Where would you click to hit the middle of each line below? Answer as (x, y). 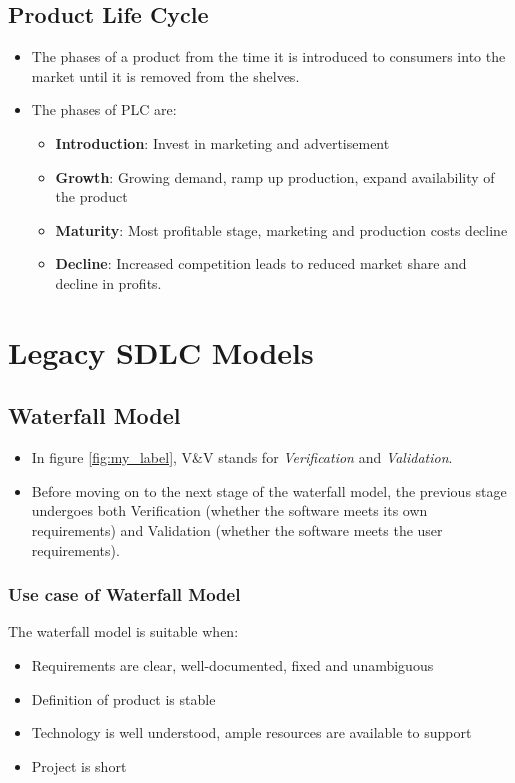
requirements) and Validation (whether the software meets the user (237, 529)
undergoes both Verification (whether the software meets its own (229, 510)
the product (91, 196)
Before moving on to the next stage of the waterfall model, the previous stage (269, 490)
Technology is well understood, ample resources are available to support (251, 732)
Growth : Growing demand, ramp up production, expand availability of (275, 176)
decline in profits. (108, 282)
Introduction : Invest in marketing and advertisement (222, 142)
